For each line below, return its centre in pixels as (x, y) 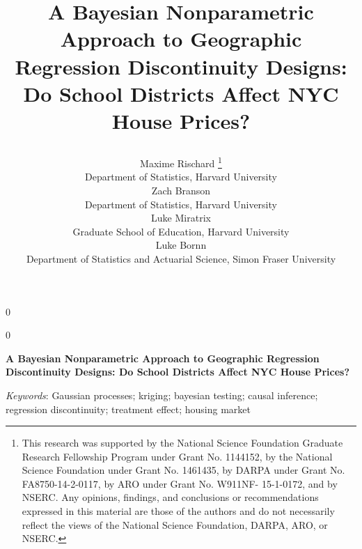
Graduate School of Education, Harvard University (181, 231)
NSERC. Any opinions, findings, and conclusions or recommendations (170, 497)
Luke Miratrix (181, 218)
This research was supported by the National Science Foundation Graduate (182, 443)
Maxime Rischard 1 (181, 162)
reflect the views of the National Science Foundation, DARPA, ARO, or (175, 524)
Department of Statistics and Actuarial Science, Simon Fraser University (181, 258)
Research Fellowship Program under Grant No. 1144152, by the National (177, 456)
